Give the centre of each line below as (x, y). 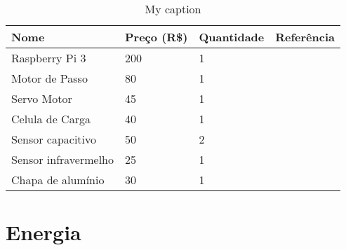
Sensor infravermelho (63, 159)
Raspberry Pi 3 (49, 58)
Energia (44, 232)
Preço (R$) (157, 37)
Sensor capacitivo (54, 139)
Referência (305, 37)
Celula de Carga (51, 119)
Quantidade (232, 37)
